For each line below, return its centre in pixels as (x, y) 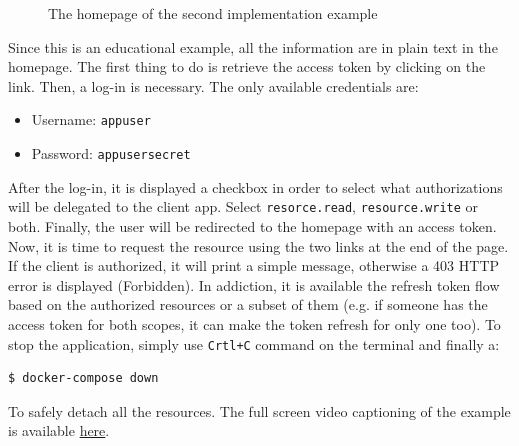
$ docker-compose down (83, 378)
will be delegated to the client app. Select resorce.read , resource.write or (243, 206)
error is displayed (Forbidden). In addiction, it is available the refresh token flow (254, 284)
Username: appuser (91, 119)
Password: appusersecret (111, 153)
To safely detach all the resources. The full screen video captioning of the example (259, 410)
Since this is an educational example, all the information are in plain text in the (253, 46)
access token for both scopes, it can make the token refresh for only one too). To (254, 323)
